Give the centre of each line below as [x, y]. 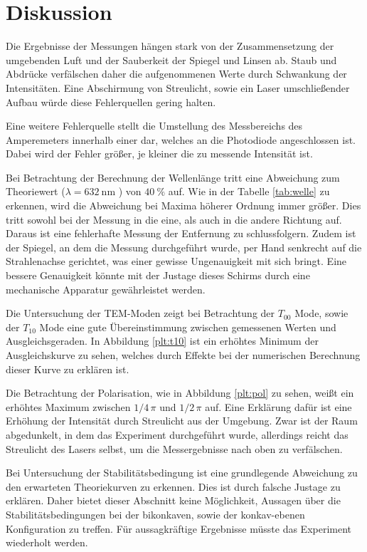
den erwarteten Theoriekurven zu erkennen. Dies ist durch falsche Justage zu [173, 486]
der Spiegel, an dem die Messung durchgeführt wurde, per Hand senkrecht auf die [184, 247]
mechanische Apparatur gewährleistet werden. [106, 289]
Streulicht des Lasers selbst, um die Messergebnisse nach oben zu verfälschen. [174, 448]
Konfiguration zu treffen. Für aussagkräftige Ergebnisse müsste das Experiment [179, 528]
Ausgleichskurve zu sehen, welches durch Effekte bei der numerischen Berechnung [183, 355]
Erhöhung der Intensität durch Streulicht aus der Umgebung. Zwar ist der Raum [182, 421]
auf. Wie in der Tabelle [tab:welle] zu [249, 191]
